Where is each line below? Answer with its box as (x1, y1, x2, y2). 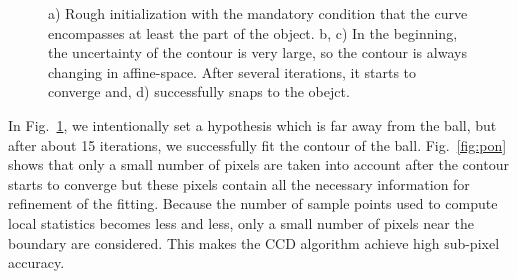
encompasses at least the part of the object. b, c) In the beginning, (48, 22, 458, 43)
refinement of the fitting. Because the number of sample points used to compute (8, 193, 498, 214)
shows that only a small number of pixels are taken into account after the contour (8, 154, 509, 175)
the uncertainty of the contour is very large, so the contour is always (48, 42, 467, 63)
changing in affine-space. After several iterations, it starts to (48, 61, 417, 82)
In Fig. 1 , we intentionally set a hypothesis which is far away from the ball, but (8, 114, 497, 135)
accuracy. (8, 252, 65, 273)
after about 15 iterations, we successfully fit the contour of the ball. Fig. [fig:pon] (8, 134, 507, 155)
